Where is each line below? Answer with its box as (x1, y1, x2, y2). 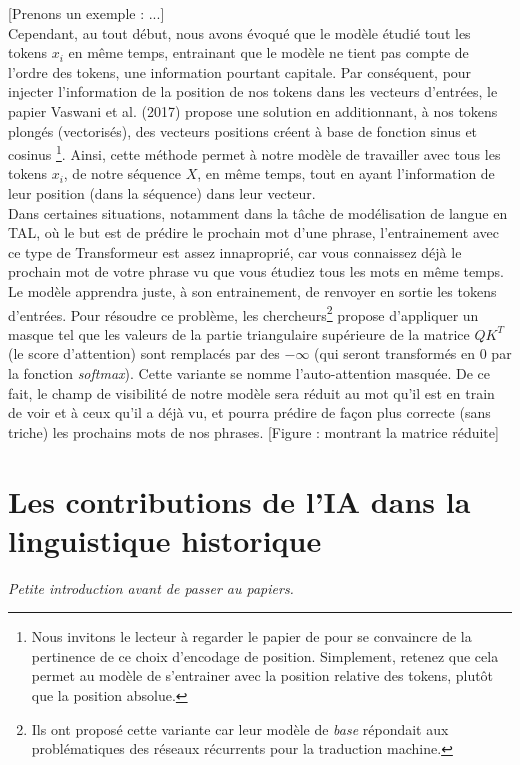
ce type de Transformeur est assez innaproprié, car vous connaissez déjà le (8, 241, 462, 262)
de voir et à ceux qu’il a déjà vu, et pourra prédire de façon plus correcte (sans (8, 402, 491, 423)
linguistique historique (8, 519, 322, 560)
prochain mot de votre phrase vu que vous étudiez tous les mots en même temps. (8, 261, 504, 282)
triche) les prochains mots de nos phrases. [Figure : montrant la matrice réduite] (8, 421, 499, 442)
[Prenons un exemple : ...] (8, 3, 165, 23)
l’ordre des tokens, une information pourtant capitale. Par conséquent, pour (8, 61, 472, 82)
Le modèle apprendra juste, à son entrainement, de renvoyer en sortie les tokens (8, 280, 497, 301)
